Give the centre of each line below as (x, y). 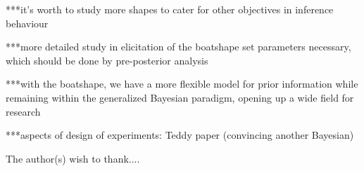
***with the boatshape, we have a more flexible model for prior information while (182, 84)
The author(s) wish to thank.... (73, 158)
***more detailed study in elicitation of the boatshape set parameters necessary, (178, 47)
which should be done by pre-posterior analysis (107, 60)
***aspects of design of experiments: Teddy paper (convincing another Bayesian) (180, 135)
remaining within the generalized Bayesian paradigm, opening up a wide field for (180, 97)
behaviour (27, 23)
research (23, 111)
